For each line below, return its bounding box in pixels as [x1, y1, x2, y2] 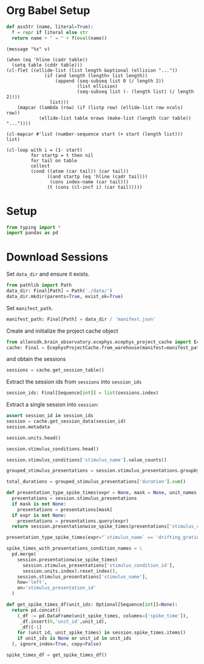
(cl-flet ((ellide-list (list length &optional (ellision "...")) [6, 67, 178, 73]
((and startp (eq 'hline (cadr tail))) [47, 174, 148, 180]
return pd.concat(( [12, 607, 61, 613]
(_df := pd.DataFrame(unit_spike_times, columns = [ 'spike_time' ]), [17, 612, 189, 619]
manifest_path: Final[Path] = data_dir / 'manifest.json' [6, 316, 156, 322]
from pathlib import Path [6, 282, 72, 288]
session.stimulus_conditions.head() [6, 445, 99, 452]
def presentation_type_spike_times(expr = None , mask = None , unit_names [6, 490, 197, 496]
